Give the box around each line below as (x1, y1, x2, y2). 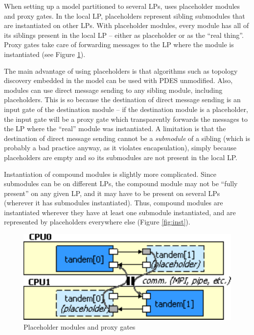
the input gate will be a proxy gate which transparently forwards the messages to (4, 113, 248, 124)
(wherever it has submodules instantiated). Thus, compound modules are (4, 197, 223, 208)
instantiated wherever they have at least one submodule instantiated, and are (4, 207, 236, 217)
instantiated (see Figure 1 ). (4, 49, 86, 59)
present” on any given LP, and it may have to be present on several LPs (4, 188, 220, 198)
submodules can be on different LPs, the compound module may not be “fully (4, 178, 238, 189)
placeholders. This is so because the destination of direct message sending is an (4, 94, 241, 105)
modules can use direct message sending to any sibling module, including (4, 84, 223, 95)
